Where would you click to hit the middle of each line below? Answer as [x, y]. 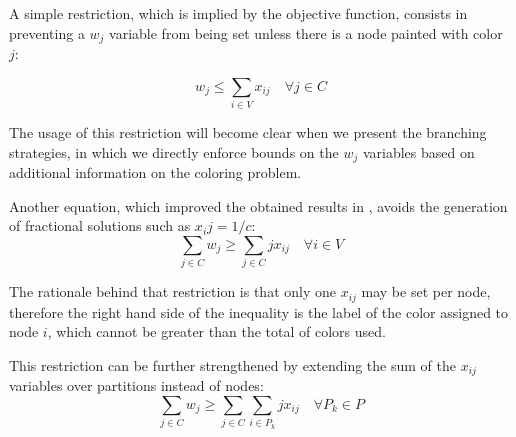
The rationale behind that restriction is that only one [172, 291]
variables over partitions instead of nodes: [136, 385]
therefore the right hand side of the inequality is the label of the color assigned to [259, 311]
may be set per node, [426, 291]
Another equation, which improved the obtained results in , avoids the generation [258, 205]
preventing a [47, 32]
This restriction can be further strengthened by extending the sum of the [232, 364]
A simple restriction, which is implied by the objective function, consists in [238, 13]
